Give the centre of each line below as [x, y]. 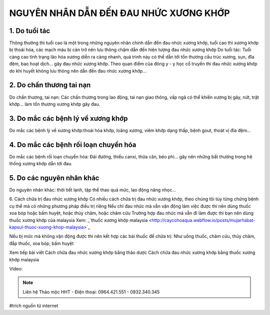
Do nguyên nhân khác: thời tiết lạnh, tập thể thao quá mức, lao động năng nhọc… [92, 190]
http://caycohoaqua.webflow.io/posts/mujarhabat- [203, 220]
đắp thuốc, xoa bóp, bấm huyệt [41, 243]
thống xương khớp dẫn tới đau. [41, 164]
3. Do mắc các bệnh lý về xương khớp [68, 118]
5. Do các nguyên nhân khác [54, 178]
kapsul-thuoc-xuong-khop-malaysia [46, 227]
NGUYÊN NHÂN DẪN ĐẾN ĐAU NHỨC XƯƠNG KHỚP [119, 13]
